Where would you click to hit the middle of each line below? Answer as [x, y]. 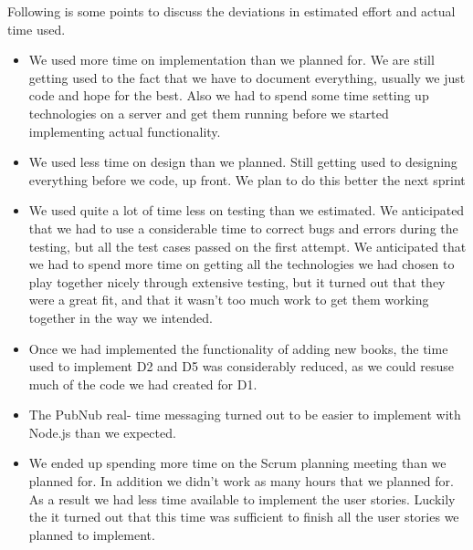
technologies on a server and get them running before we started [209, 113]
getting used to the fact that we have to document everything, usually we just [247, 77]
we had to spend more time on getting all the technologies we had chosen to [242, 264]
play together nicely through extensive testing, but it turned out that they [237, 281]
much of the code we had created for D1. [143, 384]
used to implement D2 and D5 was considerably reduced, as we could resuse [242, 366]
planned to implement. [92, 534]
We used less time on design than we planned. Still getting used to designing [243, 162]
